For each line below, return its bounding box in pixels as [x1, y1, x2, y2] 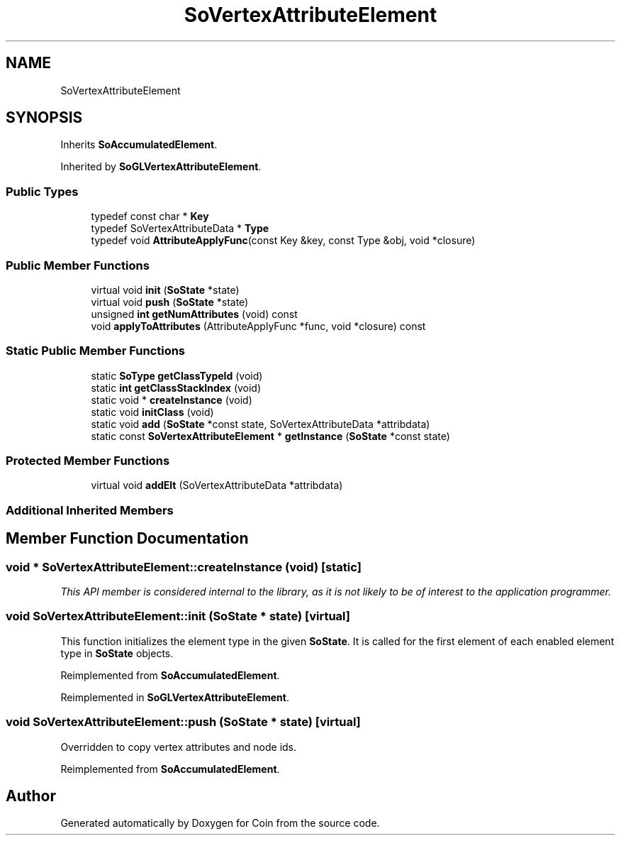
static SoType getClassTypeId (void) [91, 369, 263, 382]
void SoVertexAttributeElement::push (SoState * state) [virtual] [6, 715, 361, 730]
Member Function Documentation [6, 529, 249, 548]
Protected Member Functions [6, 454, 170, 468]
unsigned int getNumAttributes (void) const [91, 307, 298, 320]
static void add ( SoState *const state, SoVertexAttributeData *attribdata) [91, 417, 430, 430]
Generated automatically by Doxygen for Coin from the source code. [60, 817, 380, 830]
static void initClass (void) [91, 405, 214, 418]
